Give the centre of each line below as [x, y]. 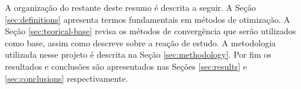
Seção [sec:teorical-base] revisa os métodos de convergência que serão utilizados [150, 31]
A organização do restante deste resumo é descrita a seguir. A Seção [131, 7]
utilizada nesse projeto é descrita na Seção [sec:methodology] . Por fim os [138, 54]
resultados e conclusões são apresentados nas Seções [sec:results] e [126, 66]
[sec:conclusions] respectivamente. [67, 78]
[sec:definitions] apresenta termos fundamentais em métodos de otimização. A [147, 19]
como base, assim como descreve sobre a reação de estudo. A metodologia [141, 42]
